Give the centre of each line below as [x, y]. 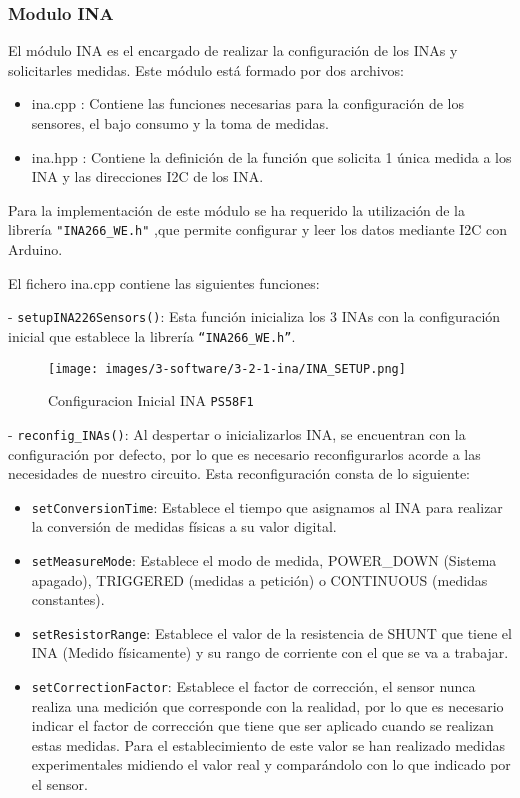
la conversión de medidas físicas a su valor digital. [184, 526]
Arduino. [35, 249]
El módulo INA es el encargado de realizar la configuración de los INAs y [233, 50]
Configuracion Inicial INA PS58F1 [151, 400]
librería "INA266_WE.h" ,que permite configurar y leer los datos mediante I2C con [258, 229]
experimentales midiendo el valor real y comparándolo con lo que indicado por [271, 764]
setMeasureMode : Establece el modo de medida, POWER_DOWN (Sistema [264, 559]
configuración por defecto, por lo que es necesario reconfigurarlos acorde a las [244, 453]
